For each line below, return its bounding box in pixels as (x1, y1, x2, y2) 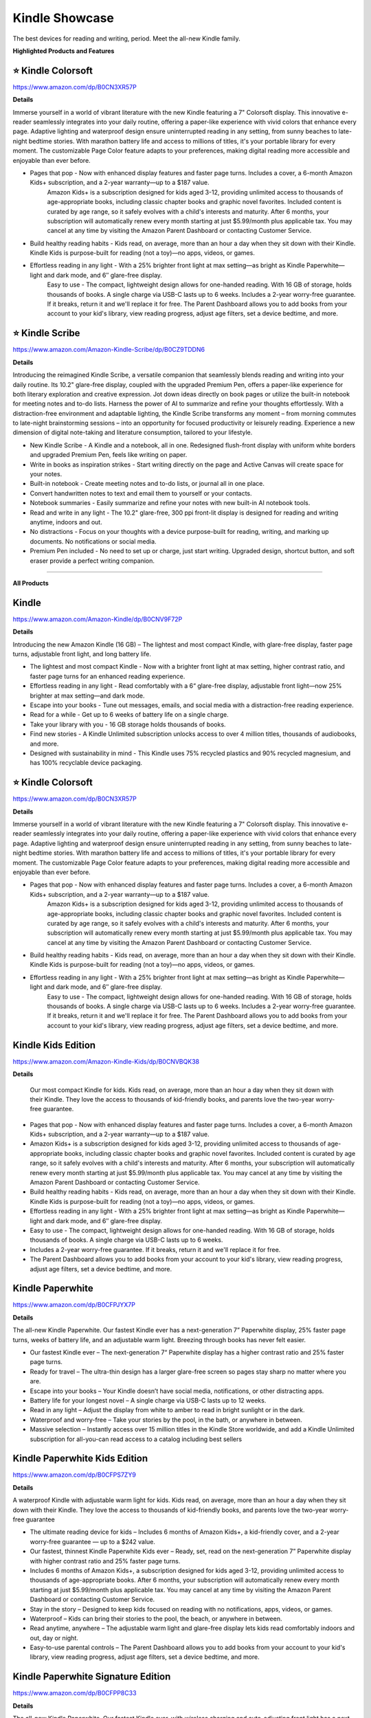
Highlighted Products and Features (12, 47, 115, 55)
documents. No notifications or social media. (30, 537, 157, 546)
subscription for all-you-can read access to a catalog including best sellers (30, 1435, 243, 1443)
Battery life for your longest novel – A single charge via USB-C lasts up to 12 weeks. (30, 1396, 267, 1405)
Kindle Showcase (12, 10, 115, 25)
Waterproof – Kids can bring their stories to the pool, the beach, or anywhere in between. (30, 1614, 282, 1622)
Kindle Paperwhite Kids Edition (12, 1453, 148, 1464)
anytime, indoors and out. (30, 517, 102, 526)
